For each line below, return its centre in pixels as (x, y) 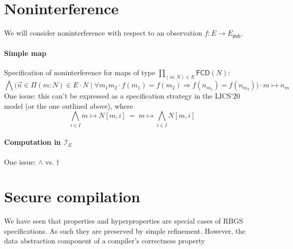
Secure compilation (72, 196)
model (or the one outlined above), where (69, 105)
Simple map (25, 53)
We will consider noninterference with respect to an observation (103, 33)
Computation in (33, 142)
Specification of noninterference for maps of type (80, 72)
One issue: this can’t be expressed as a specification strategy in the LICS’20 (122, 96)
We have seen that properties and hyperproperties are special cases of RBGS (124, 221)
